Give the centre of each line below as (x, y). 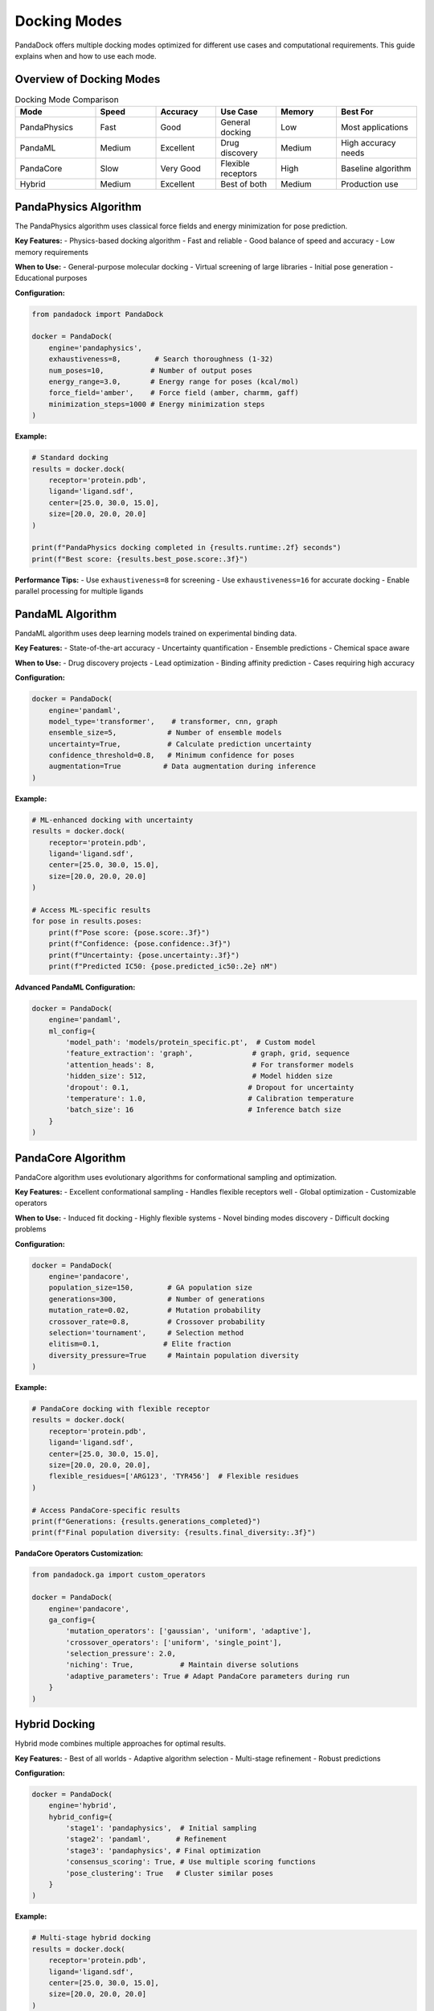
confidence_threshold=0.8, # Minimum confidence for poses (172, 755)
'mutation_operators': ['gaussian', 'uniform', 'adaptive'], (188, 1631)
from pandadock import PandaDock (98, 314)
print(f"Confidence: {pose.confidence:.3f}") (140, 944)
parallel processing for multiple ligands (79, 591)
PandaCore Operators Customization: (79, 1553)
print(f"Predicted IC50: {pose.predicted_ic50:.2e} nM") (163, 966)
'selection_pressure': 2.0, (121, 1654)
